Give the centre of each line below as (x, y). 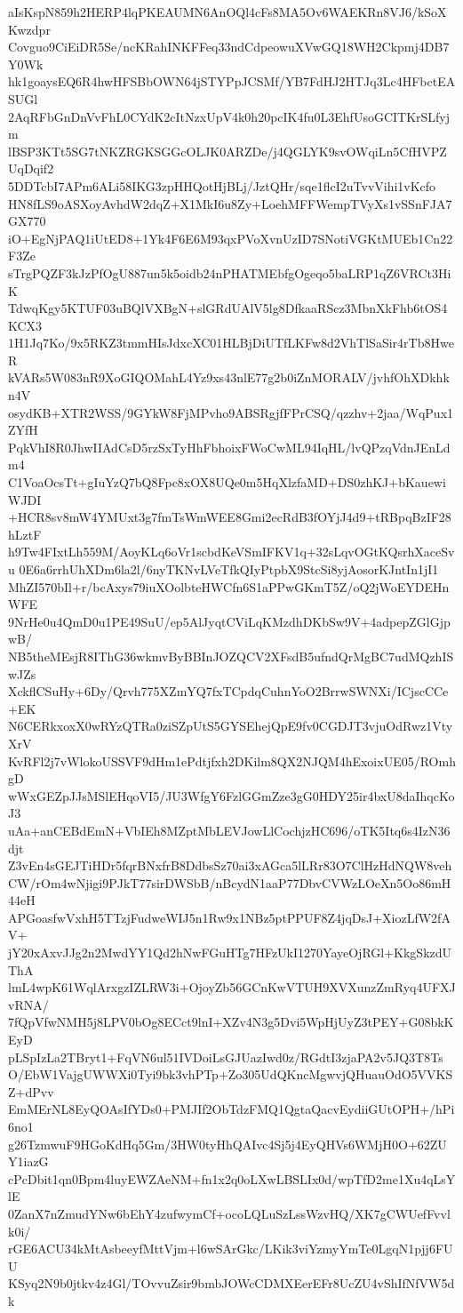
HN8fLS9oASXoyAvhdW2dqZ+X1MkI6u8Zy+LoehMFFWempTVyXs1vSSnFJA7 (230, 203)
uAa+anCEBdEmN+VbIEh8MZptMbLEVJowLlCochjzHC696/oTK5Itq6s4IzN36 (229, 830)
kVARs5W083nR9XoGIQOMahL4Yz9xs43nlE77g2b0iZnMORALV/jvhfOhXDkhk (229, 377)
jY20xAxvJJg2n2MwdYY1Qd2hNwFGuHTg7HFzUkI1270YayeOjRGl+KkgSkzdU (230, 953)
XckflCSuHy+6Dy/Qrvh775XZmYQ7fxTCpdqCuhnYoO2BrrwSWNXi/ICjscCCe (228, 691)
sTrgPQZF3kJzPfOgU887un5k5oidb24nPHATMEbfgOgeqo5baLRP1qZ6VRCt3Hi (230, 272)
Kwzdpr (29, 29)
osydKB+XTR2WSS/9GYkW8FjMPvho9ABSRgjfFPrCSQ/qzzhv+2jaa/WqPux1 (231, 412)
